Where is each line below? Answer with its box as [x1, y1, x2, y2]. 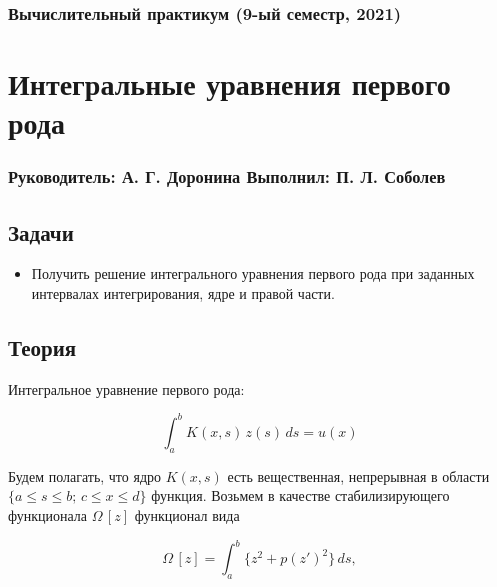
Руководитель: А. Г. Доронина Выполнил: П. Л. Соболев [8, 164, 446, 189]
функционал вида [134, 504, 240, 525]
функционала [8, 504, 88, 525]
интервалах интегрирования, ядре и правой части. [31, 283, 335, 304]
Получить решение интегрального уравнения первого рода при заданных [31, 263, 475, 284]
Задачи [8, 216, 74, 247]
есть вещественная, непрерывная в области [227, 465, 490, 486]
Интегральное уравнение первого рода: [8, 378, 245, 399]
